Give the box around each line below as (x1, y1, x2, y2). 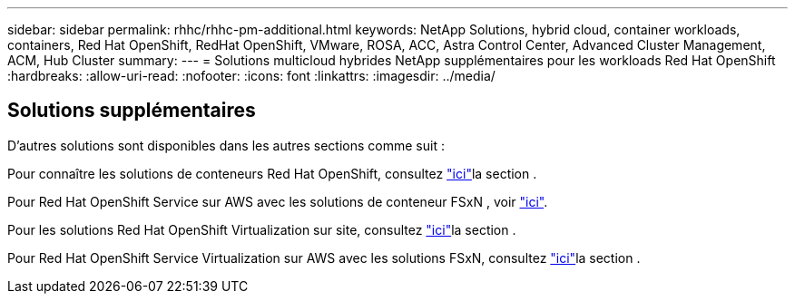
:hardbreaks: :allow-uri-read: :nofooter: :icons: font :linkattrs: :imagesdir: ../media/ (7, 68, 496, 83)
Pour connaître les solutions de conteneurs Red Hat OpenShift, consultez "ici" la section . (7, 165, 537, 181)
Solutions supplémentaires (7, 99, 256, 122)
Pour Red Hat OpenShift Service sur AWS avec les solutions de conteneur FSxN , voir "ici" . (7, 193, 548, 209)
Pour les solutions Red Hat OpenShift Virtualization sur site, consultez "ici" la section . (7, 221, 516, 238)
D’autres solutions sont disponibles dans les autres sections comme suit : (7, 137, 445, 153)
